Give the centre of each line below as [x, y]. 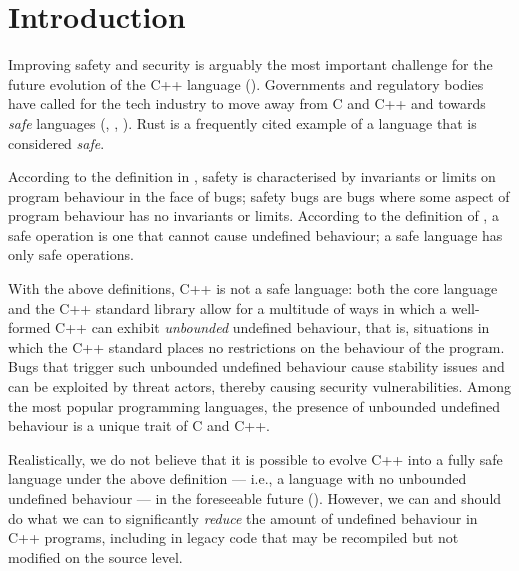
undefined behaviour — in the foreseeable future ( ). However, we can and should [255, 498]
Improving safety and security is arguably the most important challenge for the [250, 64]
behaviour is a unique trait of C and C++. [139, 425]
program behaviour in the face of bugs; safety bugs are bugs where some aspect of [259, 195]
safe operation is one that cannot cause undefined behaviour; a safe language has [255, 234]
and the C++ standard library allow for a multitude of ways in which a [227, 307]
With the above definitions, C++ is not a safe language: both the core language [253, 288]
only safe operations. [71, 254]
